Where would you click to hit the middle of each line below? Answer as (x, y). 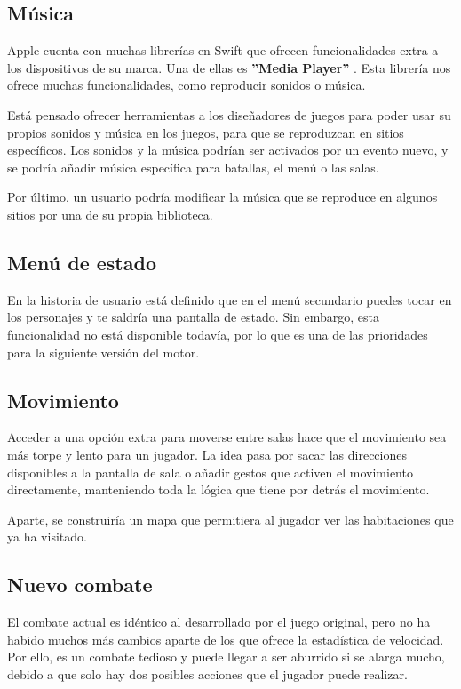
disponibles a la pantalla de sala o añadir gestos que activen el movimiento (210, 472)
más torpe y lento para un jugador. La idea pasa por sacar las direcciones (207, 454)
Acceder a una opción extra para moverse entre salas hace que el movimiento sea (227, 437)
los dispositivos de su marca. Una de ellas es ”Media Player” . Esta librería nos (229, 67)
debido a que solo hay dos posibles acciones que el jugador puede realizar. (207, 673)
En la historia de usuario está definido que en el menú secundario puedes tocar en (230, 299)
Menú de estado (82, 262)
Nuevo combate (80, 585)
